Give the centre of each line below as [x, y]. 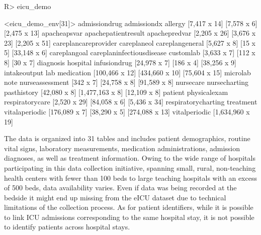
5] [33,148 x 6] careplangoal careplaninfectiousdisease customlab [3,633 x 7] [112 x [130, 52]
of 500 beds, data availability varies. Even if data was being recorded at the [120, 188]
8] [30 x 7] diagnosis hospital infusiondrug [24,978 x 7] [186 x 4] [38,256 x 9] [120, 62]
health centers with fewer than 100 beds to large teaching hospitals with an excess [130, 178]
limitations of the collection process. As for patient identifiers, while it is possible [129, 207]
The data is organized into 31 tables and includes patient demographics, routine [127, 138]
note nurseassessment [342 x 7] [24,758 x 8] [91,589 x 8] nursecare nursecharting [126, 82]
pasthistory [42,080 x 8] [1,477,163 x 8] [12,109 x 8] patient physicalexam [116, 92]
